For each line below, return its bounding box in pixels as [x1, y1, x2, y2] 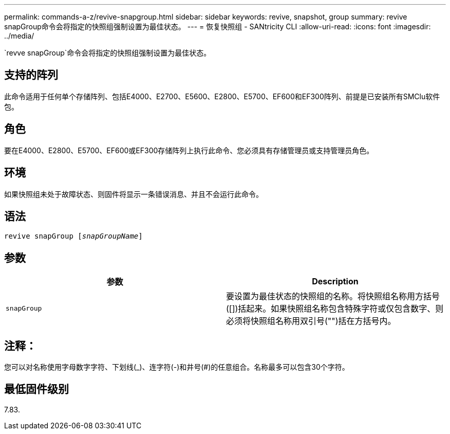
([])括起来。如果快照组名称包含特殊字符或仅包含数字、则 [226, 303, 444, 314]
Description [312, 276, 359, 287]
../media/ [4, 31, 34, 40]
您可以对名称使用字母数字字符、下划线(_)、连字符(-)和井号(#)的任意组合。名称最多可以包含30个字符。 [4, 363, 349, 372]
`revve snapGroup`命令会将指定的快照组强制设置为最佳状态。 [4, 48, 211, 57]
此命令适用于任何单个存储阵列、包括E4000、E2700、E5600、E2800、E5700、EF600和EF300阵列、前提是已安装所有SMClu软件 [4, 92, 440, 101]
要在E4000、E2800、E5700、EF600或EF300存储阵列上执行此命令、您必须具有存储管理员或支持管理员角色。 [4, 146, 374, 155]
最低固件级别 [4, 383, 69, 396]
